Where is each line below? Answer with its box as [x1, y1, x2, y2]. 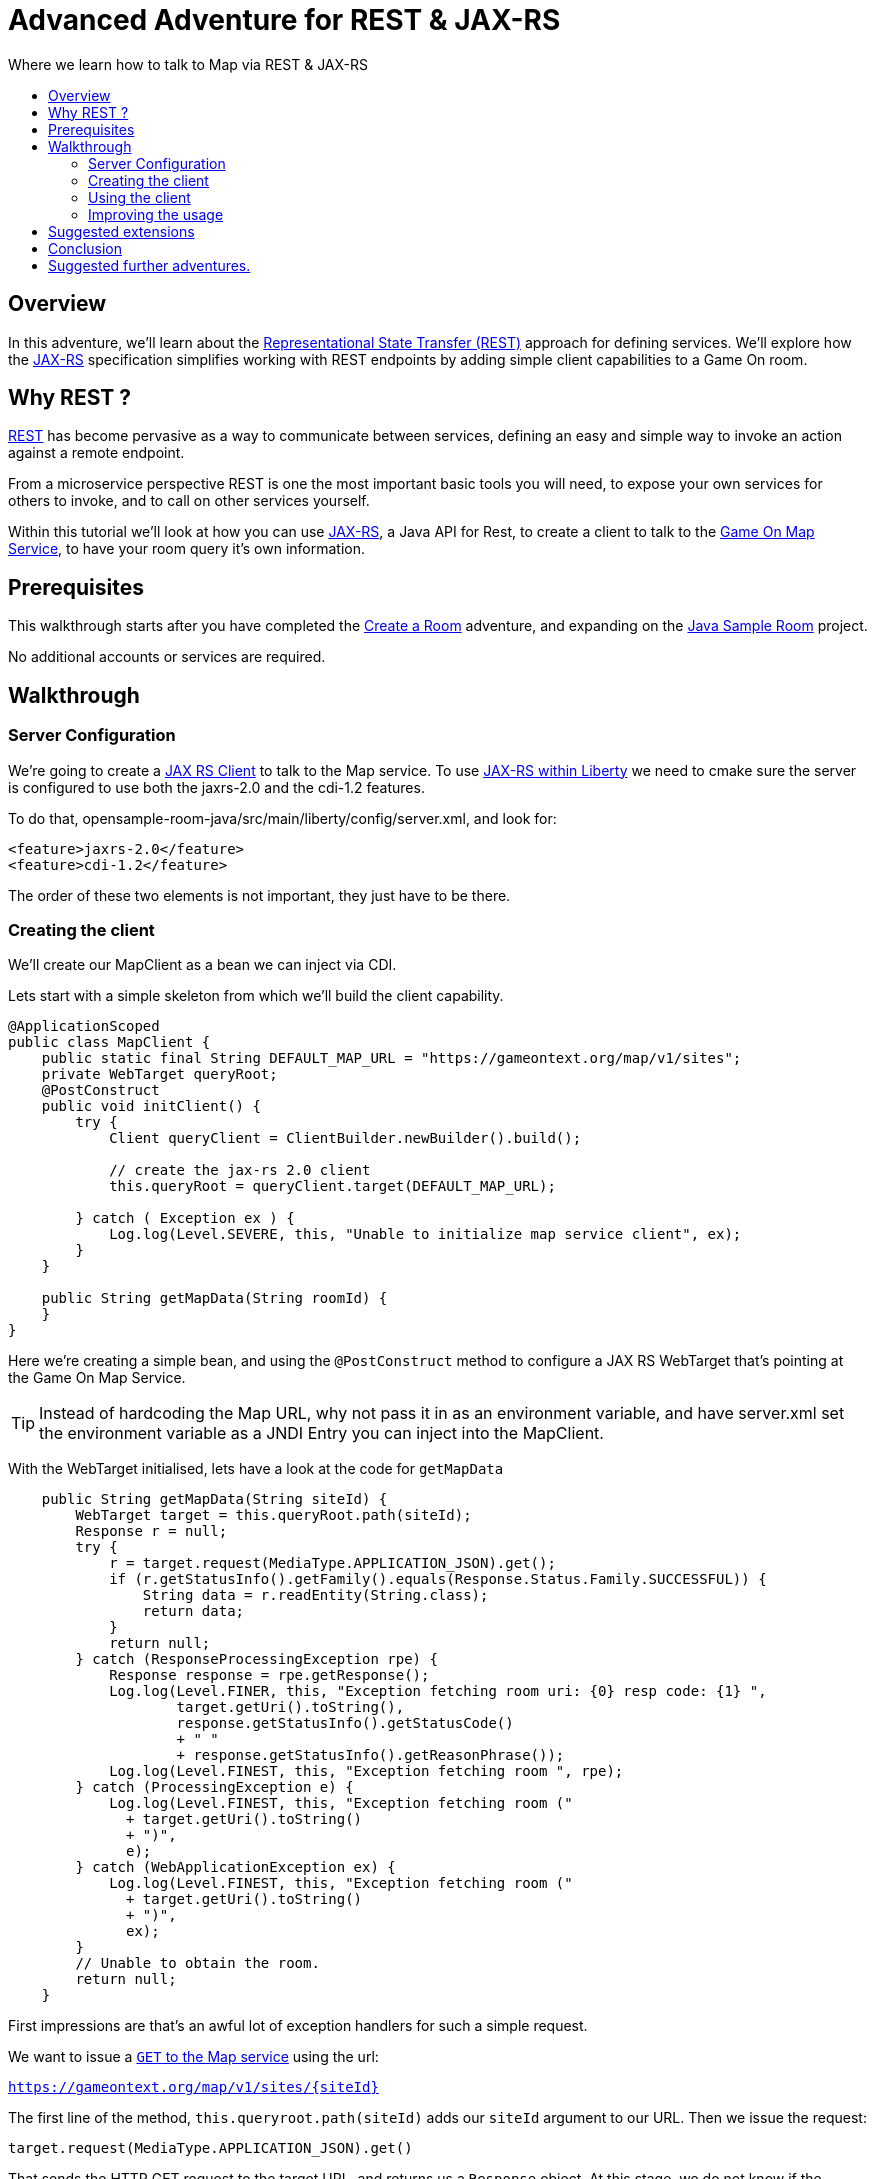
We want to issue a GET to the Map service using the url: [8, 2048, 379, 2066]
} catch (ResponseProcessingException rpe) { [75, 1651, 438, 1668]
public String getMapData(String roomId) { [41, 1290, 388, 1307]
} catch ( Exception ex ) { [75, 1210, 295, 1227]
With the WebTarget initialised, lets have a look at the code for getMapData [8, 1460, 504, 1478]
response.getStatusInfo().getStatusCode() [176, 1715, 514, 1732]
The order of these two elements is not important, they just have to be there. [8, 886, 511, 904]
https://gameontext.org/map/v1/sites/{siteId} [8, 2079, 379, 2096]
